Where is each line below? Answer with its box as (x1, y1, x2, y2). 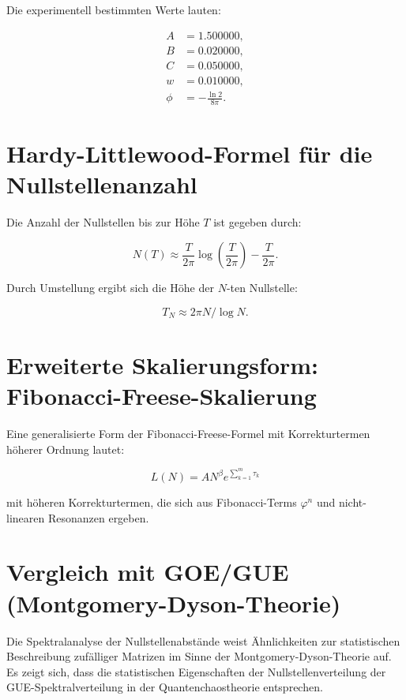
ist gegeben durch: (213, 214, 302, 230)
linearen (6, 509, 45, 526)
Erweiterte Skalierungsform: (6, 348, 319, 380)
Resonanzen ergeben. (47, 509, 149, 526)
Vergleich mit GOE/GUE (6, 556, 289, 588)
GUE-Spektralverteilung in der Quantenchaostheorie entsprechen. (6, 679, 323, 695)
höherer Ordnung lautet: (6, 440, 125, 457)
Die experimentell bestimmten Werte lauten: (6, 2, 221, 17)
